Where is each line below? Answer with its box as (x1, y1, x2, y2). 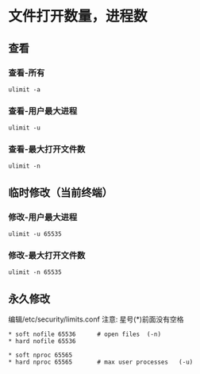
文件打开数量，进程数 (8, 7, 148, 25)
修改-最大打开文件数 (8, 250, 86, 261)
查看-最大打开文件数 (8, 144, 86, 155)
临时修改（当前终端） (8, 186, 113, 199)
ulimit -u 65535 (8, 230, 62, 238)
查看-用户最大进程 (8, 105, 78, 116)
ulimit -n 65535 (8, 268, 62, 276)
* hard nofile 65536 (8, 337, 77, 345)
